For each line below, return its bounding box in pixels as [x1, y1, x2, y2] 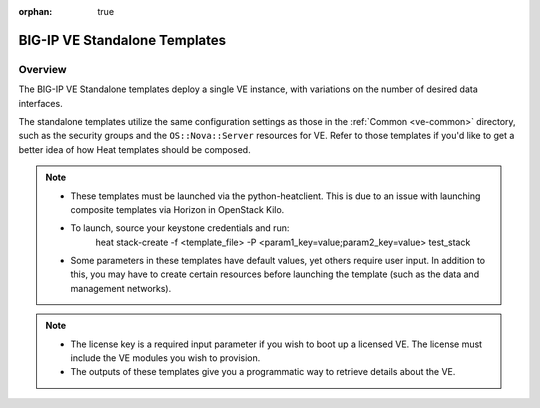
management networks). [70, 282, 172, 294]
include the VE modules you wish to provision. [70, 352, 261, 364]
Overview [18, 62, 67, 76]
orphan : [18, 6, 53, 17]
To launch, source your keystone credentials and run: [70, 222, 290, 234]
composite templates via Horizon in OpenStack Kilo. [70, 203, 285, 215]
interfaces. [18, 97, 64, 109]
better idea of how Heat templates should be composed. [18, 143, 251, 155]
